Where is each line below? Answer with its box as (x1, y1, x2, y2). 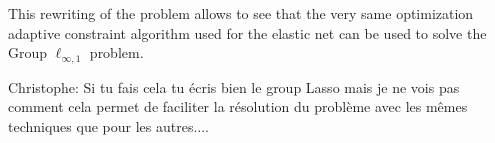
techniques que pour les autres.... (8, 115, 209, 136)
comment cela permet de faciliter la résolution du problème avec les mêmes (8, 96, 468, 117)
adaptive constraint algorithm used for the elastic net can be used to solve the (8, 22, 487, 43)
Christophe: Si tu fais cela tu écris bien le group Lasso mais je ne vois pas (8, 76, 460, 97)
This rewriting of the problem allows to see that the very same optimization (8, 3, 474, 23)
